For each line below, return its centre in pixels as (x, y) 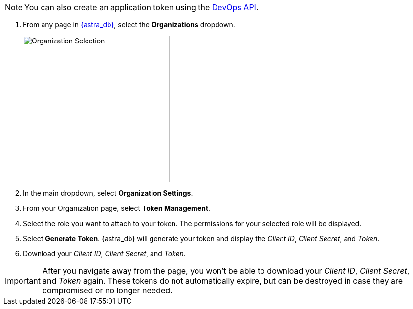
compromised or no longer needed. (107, 290)
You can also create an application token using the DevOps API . (141, 7)
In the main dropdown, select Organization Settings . (108, 193)
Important (23, 281)
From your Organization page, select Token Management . (117, 208)
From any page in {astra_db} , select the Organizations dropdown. (129, 25)
